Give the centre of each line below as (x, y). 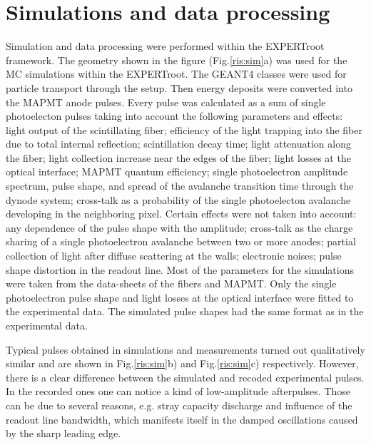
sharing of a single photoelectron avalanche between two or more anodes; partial (181, 241)
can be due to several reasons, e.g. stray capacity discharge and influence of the (179, 405)
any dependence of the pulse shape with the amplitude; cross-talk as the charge (179, 227)
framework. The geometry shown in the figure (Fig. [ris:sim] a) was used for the (177, 60)
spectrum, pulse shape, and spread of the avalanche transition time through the (180, 186)
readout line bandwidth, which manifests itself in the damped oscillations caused (182, 419)
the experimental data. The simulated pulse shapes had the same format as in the (185, 311)
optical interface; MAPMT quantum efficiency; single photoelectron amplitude (177, 172)
